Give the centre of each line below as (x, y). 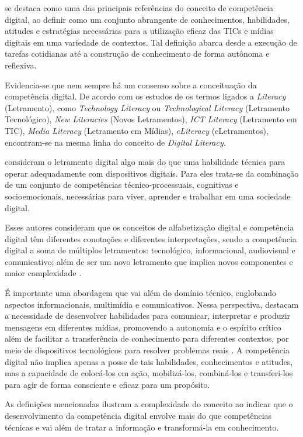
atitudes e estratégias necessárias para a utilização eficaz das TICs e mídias (139, 31)
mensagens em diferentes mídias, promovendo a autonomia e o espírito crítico (143, 327)
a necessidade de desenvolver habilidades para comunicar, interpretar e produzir (148, 316)
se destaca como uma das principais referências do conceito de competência (139, 8)
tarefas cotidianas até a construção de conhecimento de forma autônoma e (137, 54)
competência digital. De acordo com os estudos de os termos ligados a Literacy (145, 96)
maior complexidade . (43, 273)
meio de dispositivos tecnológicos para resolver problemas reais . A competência (147, 350)
